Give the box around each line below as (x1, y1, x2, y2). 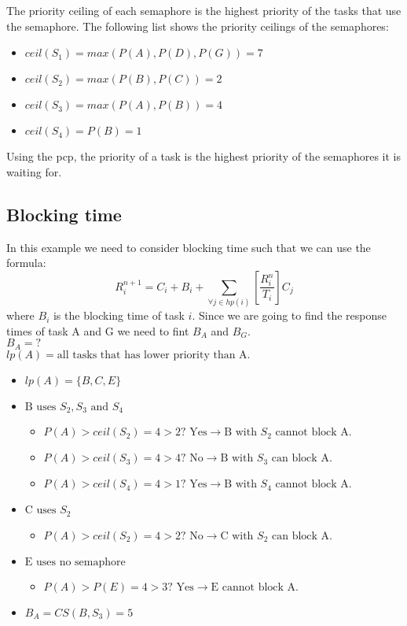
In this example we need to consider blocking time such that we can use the (6, 239, 371, 255)
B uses (24, 401, 57, 413)
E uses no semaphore (24, 556, 126, 568)
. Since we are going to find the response (192, 307, 387, 324)
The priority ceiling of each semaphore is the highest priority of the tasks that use (6, 2, 401, 18)
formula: (6, 254, 46, 271)
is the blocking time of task (53, 307, 185, 324)
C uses (24, 505, 57, 517)
